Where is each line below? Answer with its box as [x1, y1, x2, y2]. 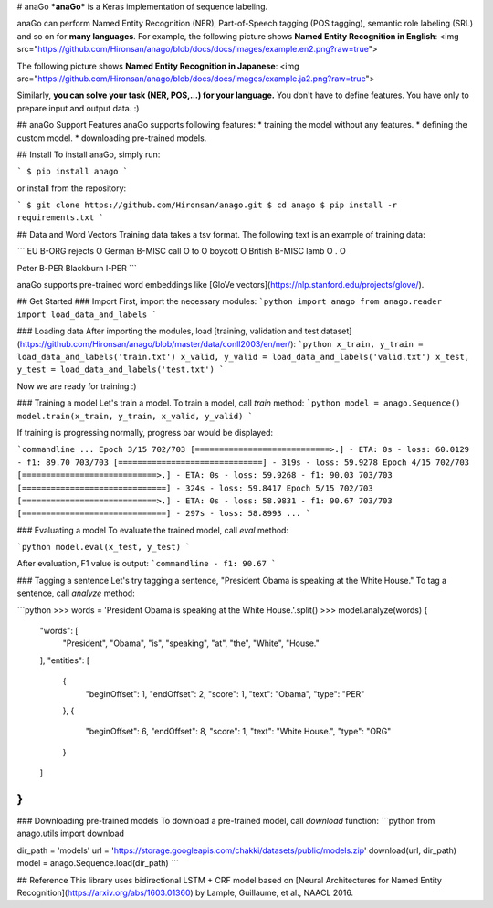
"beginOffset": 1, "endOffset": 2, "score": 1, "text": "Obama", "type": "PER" [85, 688, 365, 699]
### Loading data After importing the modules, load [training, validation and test [16, 325, 320, 337]
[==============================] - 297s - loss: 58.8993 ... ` [16, 508, 311, 519]
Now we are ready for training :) [16, 380, 137, 392]
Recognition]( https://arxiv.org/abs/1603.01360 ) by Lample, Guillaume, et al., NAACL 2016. [16, 887, 354, 898]
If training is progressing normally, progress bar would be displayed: [16, 427, 274, 438]
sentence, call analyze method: [16, 587, 136, 598]
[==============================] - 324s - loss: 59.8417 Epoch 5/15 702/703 [16, 482, 373, 493]
